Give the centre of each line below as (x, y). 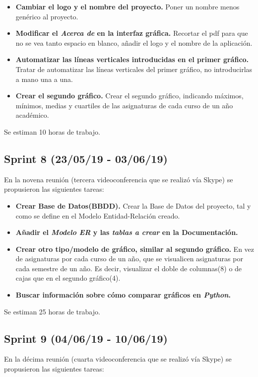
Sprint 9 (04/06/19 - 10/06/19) (86, 338)
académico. (32, 115)
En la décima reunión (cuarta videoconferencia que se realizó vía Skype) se (118, 359)
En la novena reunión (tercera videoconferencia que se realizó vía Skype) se (119, 179)
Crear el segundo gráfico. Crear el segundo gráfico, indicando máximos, (129, 96)
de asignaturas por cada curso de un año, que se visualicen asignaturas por (129, 259)
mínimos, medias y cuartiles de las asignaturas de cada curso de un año (124, 105)
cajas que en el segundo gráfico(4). (68, 278)
